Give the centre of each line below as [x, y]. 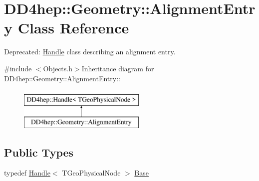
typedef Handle [27, 173]
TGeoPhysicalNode [91, 173]
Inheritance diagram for [118, 68]
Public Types [39, 152]
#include [18, 68]
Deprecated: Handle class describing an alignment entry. [90, 52]
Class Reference [73, 28]
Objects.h [58, 68]
